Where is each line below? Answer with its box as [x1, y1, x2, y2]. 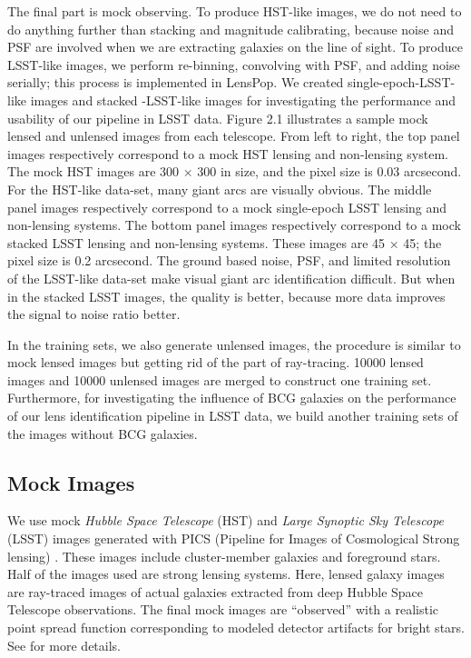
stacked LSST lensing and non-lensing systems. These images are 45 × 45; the [7, 233, 442, 252]
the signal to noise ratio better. [7, 304, 181, 324]
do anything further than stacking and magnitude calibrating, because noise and [7, 19, 454, 38]
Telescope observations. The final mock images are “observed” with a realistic [7, 600, 438, 619]
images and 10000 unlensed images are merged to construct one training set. [7, 370, 432, 389]
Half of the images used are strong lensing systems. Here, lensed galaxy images [7, 564, 445, 583]
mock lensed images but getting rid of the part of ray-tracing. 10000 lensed [7, 353, 424, 372]
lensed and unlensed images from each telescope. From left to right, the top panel [7, 126, 460, 145]
